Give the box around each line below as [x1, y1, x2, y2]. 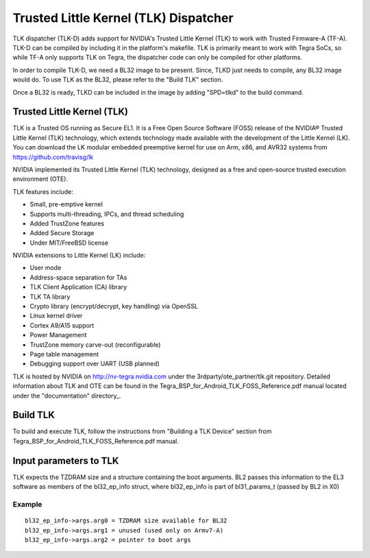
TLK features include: [12, 187, 73, 195]
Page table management [29, 350, 99, 358]
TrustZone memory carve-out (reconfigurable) [29, 340, 161, 349]
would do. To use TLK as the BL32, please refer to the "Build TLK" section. [12, 75, 223, 84]
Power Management [29, 331, 87, 339]
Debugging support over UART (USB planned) [29, 360, 160, 368]
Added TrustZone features [29, 219, 105, 228]
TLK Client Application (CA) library [29, 283, 127, 291]
